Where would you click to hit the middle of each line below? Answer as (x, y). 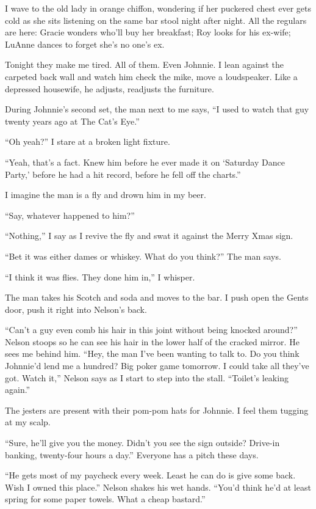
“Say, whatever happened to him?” (70, 215)
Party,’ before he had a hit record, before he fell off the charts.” (123, 174)
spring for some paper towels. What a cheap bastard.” (105, 499)
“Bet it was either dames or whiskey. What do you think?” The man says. (143, 256)
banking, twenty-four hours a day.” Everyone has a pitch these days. (132, 454)
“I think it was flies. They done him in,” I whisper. (100, 276)
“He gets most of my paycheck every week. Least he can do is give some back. (150, 475)
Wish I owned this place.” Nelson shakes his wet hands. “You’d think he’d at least (158, 487)
